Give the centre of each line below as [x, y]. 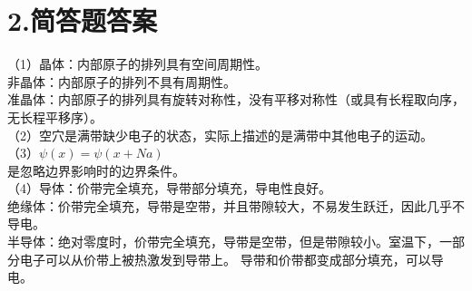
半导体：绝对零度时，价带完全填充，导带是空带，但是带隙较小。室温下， [223, 242]
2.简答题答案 [83, 20]
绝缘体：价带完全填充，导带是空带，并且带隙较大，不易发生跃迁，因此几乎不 [236, 205]
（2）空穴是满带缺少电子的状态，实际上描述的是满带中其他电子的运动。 [220, 135]
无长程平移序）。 [55, 116]
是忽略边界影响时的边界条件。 [96, 170]
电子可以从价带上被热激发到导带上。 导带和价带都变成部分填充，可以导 [231, 259]
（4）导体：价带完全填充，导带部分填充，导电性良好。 [169, 188]
